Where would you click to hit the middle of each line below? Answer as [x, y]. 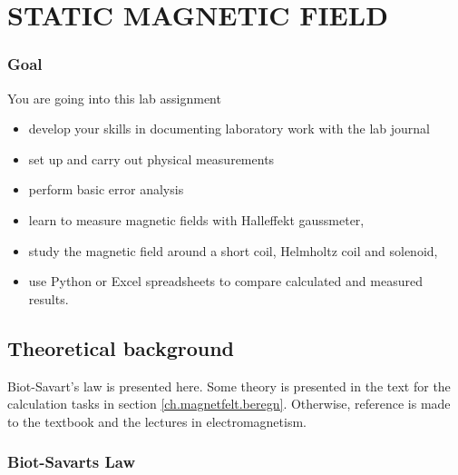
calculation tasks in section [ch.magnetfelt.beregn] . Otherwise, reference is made [229, 404]
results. [49, 298]
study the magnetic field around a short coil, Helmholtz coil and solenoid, [233, 250]
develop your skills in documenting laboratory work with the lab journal [229, 129]
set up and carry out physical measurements [151, 158]
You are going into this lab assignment [114, 98]
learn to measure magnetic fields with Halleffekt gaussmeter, [196, 219]
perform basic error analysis [106, 189]
